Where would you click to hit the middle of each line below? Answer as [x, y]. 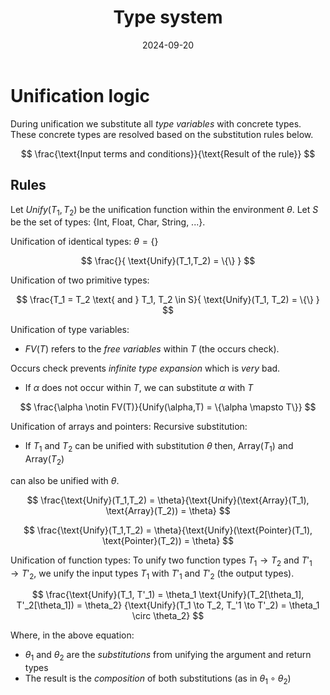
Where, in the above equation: [72, 635]
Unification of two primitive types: [80, 280]
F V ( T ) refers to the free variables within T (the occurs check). [152, 349]
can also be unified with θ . [65, 480]
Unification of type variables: [70, 330]
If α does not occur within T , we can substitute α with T [139, 388]
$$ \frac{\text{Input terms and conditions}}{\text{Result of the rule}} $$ [168, 153]
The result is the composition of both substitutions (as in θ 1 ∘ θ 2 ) [158, 679]
